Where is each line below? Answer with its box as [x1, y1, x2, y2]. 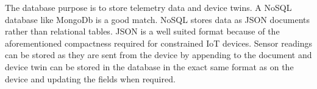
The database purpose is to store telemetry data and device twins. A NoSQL [5, 1, 292, 13]
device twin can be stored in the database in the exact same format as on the [5, 60, 294, 73]
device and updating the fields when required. [5, 72, 176, 85]
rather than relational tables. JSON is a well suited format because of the [5, 25, 280, 38]
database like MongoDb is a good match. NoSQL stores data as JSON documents [5, 13, 310, 25]
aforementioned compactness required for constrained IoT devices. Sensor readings [5, 36, 312, 49]
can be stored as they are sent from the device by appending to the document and [5, 48, 312, 61]
